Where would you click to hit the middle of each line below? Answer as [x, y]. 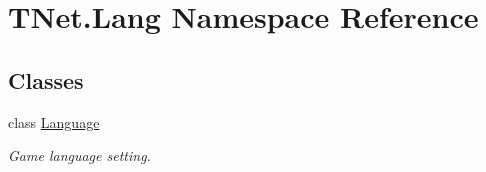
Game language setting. [79, 155]
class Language [54, 121]
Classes [46, 79]
